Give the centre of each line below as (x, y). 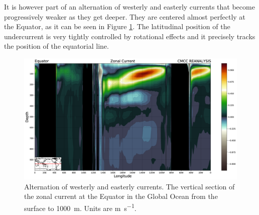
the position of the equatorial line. (56, 46)
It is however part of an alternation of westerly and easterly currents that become (129, 7)
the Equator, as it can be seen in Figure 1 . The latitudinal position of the (117, 26)
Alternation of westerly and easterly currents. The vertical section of (129, 186)
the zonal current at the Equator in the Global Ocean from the (121, 196)
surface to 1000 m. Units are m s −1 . (80, 207)
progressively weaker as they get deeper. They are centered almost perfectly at (125, 16)
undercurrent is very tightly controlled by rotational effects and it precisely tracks (130, 36)
